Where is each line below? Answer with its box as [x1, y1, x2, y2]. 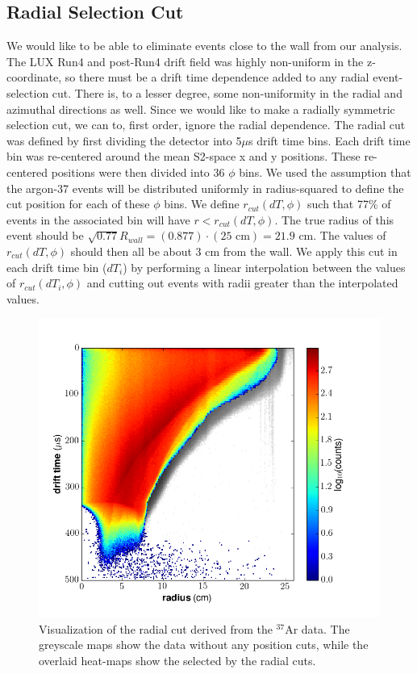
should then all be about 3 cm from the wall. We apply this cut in [70, 242, 398, 259]
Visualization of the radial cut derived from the [39, 620, 273, 637]
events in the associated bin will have [6, 211, 190, 228]
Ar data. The [285, 620, 350, 637]
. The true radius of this [274, 211, 394, 228]
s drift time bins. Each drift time [248, 132, 411, 149]
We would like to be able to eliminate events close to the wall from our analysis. [6, 37, 402, 54]
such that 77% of [307, 195, 391, 212]
